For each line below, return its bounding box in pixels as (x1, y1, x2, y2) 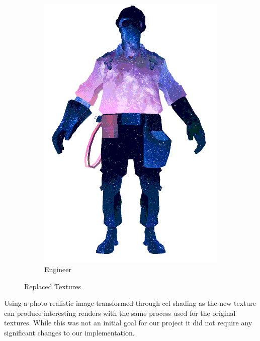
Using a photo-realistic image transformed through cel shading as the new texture (4, 298, 256, 308)
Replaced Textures (24, 281, 81, 291)
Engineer (44, 264, 71, 275)
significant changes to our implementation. (4, 327, 135, 338)
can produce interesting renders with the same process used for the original (4, 307, 236, 318)
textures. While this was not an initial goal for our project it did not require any (4, 317, 252, 328)
